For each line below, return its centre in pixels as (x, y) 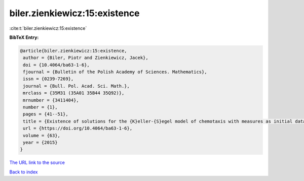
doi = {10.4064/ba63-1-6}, (56, 65)
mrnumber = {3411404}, (51, 100)
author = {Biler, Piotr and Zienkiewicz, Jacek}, (86, 58)
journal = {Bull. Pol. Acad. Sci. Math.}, (77, 86)
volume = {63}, (42, 135)
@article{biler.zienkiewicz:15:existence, (73, 51)
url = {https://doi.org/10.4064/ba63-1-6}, (78, 128)
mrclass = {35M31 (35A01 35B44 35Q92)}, (74, 93)
